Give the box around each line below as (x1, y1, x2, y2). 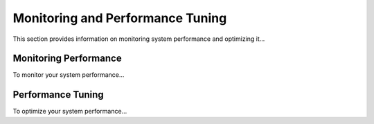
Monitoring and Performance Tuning (12, 10, 227, 26)
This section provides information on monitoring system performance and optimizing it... (12, 35, 265, 43)
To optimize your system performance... (12, 107, 127, 116)
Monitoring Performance (12, 53, 122, 64)
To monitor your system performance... (12, 71, 125, 79)
